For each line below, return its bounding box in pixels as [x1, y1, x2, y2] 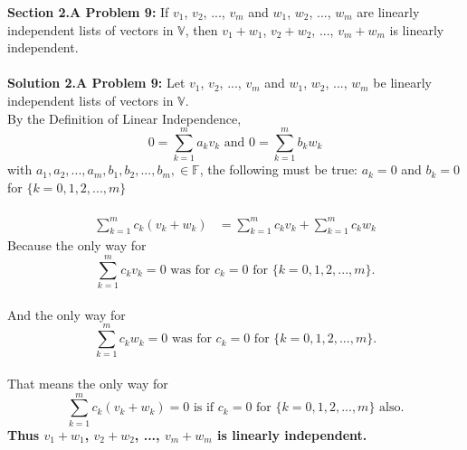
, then [185, 20, 218, 39]
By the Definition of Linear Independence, [7, 108, 242, 127]
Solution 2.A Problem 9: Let [7, 73, 186, 92]
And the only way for [7, 305, 126, 323]
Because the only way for [7, 236, 147, 255]
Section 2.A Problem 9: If [7, 3, 169, 21]
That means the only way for [7, 374, 168, 393]
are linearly [357, 3, 420, 21]
